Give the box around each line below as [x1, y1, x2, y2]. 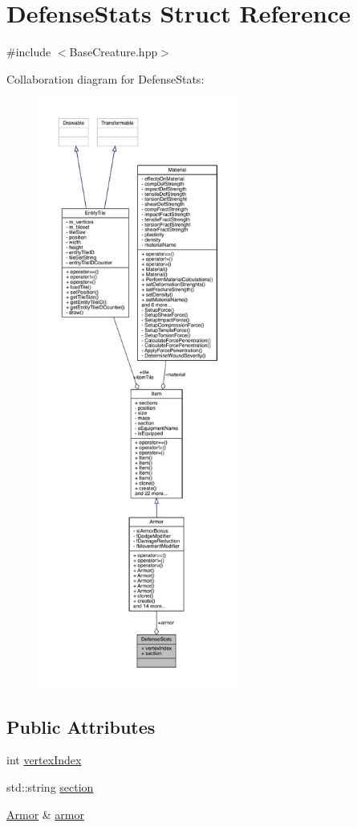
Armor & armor [6, 805, 84, 822]
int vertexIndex [6, 751, 82, 768]
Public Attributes [6, 714, 156, 739]
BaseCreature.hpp [69, 43, 158, 60]
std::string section [6, 779, 94, 796]
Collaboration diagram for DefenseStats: [6, 70, 205, 87]
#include [6, 43, 51, 60]
